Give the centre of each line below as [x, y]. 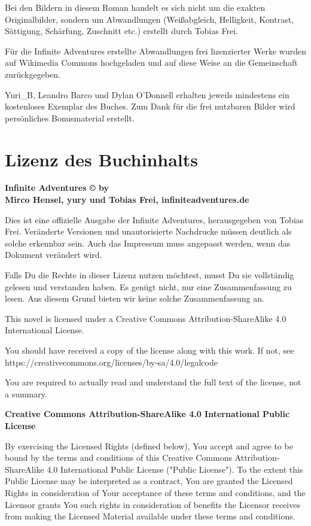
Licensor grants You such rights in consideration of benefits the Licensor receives [153, 504]
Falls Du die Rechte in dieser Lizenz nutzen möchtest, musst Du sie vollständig [150, 275]
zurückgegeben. [33, 74]
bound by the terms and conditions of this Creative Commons [118, 457]
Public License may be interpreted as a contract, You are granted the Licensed [149, 481]
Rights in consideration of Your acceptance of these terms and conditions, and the [155, 492]
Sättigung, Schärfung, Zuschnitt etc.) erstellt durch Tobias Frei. [121, 31]
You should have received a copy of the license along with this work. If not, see [150, 350]
